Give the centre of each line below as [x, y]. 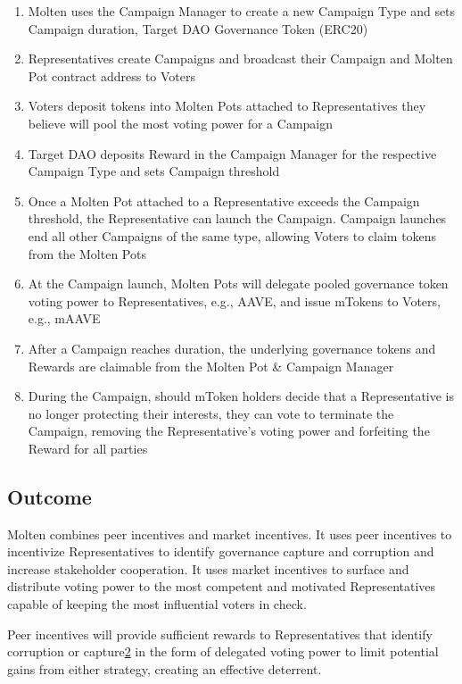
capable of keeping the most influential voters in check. [157, 604]
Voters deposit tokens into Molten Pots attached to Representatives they [227, 106]
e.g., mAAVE [64, 318]
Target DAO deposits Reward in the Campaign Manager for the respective [232, 153]
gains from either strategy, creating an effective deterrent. [165, 668]
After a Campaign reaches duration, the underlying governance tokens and [232, 348]
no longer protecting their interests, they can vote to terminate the [211, 413]
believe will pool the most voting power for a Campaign [181, 123]
